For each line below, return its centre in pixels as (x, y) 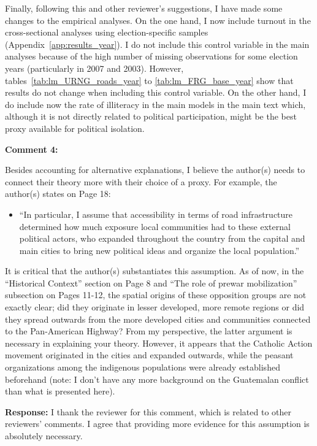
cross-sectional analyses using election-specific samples (107, 32)
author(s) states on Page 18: (58, 194)
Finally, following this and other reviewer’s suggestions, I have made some (144, 8)
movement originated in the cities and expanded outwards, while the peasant (149, 355)
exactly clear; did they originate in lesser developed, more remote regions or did (155, 307)
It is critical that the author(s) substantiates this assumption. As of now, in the (155, 271)
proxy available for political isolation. (75, 128)
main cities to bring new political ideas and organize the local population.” (159, 250)
